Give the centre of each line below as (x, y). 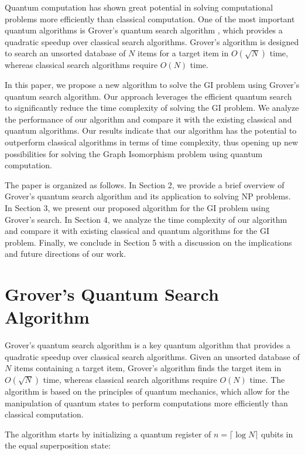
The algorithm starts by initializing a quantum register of (108, 434)
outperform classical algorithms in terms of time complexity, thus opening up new (152, 142)
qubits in (277, 434)
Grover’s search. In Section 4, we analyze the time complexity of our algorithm (146, 219)
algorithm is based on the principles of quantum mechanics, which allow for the (147, 391)
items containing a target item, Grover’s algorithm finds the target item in (148, 368)
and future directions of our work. (66, 254)
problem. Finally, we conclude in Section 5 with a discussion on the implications (148, 242)
